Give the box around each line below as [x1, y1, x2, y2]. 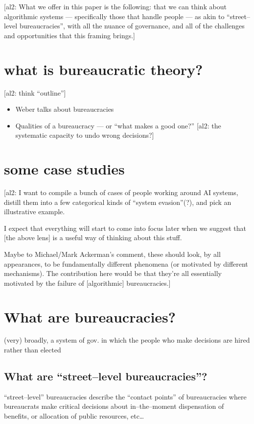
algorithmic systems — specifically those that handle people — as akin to [4, 11, 225, 21]
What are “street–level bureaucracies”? [4, 369, 208, 384]
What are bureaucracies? [4, 306, 176, 326]
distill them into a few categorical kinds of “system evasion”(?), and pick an [4, 197, 231, 207]
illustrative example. [4, 206, 65, 217]
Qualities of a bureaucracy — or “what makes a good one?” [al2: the [15, 120, 221, 130]
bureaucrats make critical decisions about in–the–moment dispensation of [4, 401, 224, 411]
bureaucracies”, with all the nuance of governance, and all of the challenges [19, 21, 245, 31]
